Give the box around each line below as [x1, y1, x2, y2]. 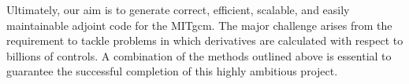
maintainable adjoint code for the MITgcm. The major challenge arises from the [6, 16, 392, 33]
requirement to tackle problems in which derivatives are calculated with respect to [6, 32, 403, 49]
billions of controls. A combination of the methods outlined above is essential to [6, 47, 392, 64]
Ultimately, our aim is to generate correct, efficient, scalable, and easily [6, 2, 350, 17]
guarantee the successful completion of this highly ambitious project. [6, 63, 338, 79]
